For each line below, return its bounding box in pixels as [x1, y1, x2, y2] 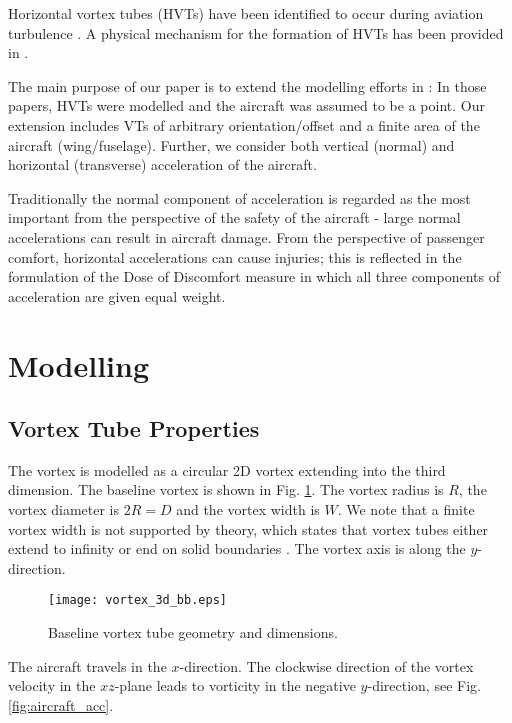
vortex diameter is [8, 499, 119, 520]
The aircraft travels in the [8, 655, 167, 676]
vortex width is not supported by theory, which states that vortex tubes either [8, 518, 489, 539]
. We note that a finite [337, 499, 475, 520]
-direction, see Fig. [367, 675, 481, 696]
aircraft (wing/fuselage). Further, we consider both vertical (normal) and [8, 134, 455, 155]
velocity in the [8, 675, 96, 696]
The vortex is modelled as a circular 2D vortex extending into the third [8, 459, 446, 480]
